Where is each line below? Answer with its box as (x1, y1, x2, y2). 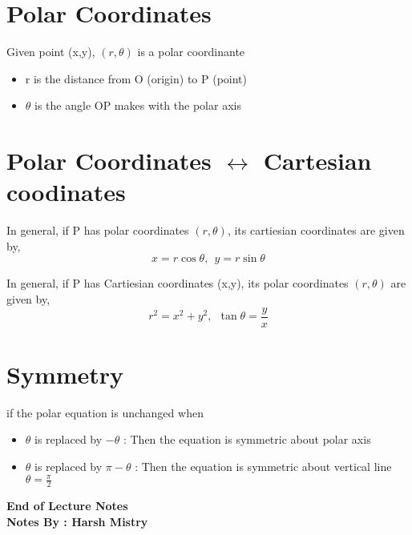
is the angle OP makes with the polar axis (34, 97, 241, 114)
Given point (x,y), (6, 43, 95, 60)
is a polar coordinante (137, 43, 245, 60)
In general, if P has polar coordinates (6, 222, 189, 239)
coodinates (6, 175, 126, 208)
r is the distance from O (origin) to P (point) (25, 70, 248, 86)
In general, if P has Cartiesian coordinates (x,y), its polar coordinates (6, 275, 349, 292)
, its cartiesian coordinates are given (227, 222, 405, 239)
